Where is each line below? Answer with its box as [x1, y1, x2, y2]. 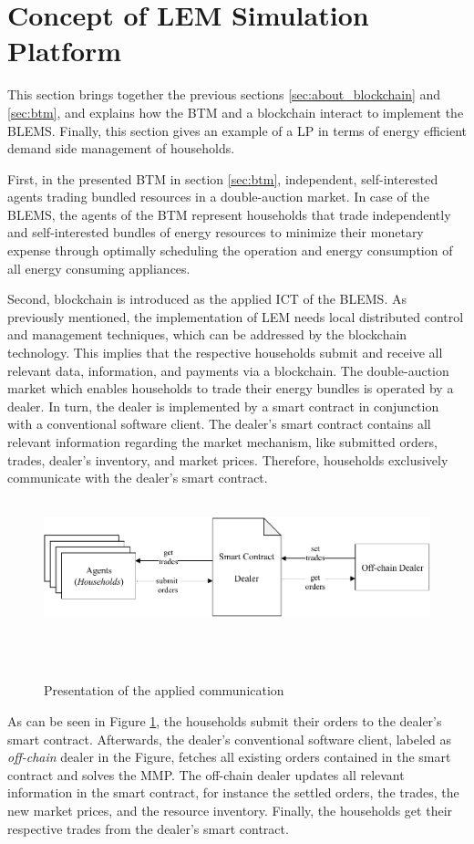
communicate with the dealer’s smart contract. [7, 468, 268, 487]
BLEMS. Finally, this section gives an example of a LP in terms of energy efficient [7, 120, 467, 140]
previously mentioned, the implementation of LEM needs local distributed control [7, 307, 464, 326]
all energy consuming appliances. [7, 258, 191, 277]
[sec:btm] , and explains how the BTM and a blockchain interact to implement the [7, 102, 464, 121]
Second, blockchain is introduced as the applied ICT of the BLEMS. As [7, 289, 407, 308]
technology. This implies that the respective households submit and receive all [7, 343, 443, 362]
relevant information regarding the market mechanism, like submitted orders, [7, 432, 438, 451]
